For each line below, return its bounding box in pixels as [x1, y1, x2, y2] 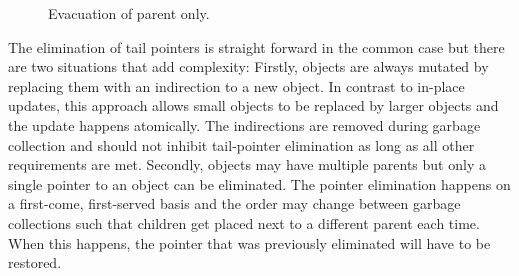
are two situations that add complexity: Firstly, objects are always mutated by [8, 56, 489, 77]
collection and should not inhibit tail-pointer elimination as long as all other [8, 134, 475, 155]
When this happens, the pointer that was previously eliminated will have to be [8, 232, 491, 253]
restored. [8, 252, 62, 273]
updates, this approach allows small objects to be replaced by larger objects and [8, 95, 499, 116]
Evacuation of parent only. [48, 3, 210, 23]
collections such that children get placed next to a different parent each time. [8, 212, 480, 233]
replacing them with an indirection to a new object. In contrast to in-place [8, 75, 465, 96]
